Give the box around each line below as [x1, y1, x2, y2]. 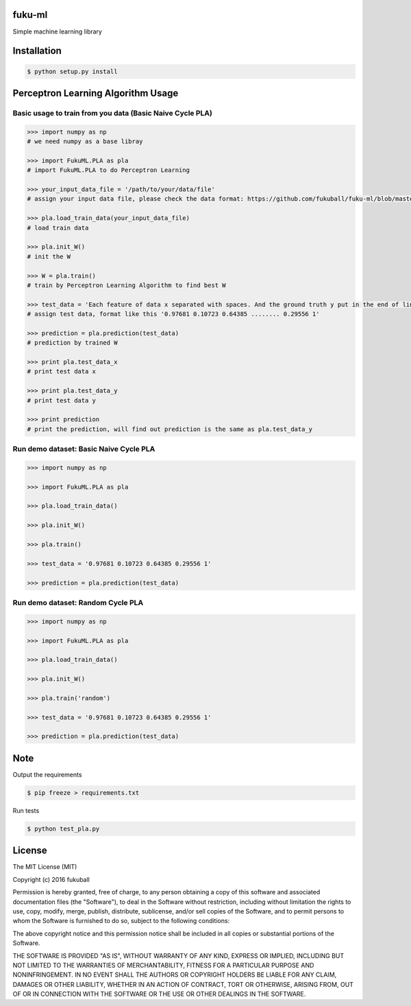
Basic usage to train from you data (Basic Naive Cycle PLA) [12, 108, 212, 118]
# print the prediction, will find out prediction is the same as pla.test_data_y [27, 425, 313, 433]
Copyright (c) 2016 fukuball [12, 875, 90, 883]
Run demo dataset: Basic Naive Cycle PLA [12, 444, 155, 454]
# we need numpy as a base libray [27, 138, 143, 145]
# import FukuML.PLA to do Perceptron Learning [27, 167, 190, 174]
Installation [12, 45, 62, 57]
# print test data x [27, 367, 96, 376]
